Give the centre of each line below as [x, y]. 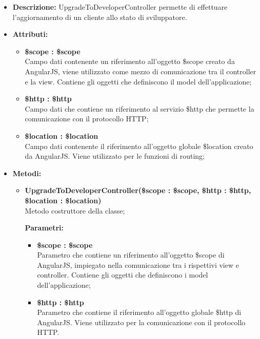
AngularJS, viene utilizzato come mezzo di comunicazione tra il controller [141, 71]
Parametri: [44, 228]
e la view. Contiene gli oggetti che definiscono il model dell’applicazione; [138, 81]
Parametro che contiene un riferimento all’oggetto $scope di [131, 255]
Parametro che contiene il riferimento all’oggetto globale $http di [139, 312]
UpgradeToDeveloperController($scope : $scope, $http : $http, [138, 190]
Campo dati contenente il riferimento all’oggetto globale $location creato [139, 146]
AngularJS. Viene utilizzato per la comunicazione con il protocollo [141, 322]
